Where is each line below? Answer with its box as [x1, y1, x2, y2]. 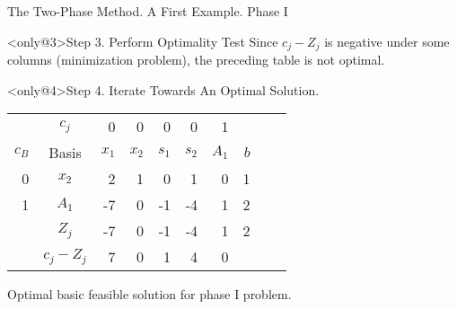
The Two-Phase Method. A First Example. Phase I [7, 2, 288, 20]
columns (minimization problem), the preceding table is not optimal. [7, 50, 385, 69]
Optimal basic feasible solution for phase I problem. [7, 285, 292, 304]
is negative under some [324, 31, 450, 50]
